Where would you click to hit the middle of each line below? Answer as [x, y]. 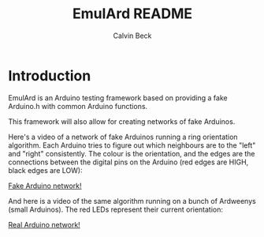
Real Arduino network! [44, 224]
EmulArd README [132, 14]
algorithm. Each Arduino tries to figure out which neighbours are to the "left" [132, 145]
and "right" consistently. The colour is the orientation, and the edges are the [132, 153]
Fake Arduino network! [45, 186]
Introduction [50, 75]
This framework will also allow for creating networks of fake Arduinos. [122, 121]
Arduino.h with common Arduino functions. [78, 106]
